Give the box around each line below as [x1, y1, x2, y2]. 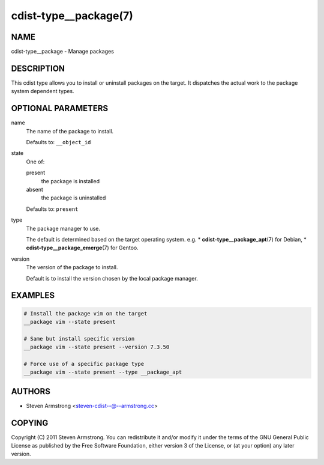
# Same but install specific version [23, 335, 135, 342]
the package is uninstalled [41, 194, 106, 201]
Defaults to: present [26, 205, 79, 213]
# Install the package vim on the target [23, 310, 148, 317]
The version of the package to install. [26, 264, 118, 271]
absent [26, 186, 43, 193]
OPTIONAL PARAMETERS [11, 103, 109, 114]
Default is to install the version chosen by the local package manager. [26, 275, 198, 282]
